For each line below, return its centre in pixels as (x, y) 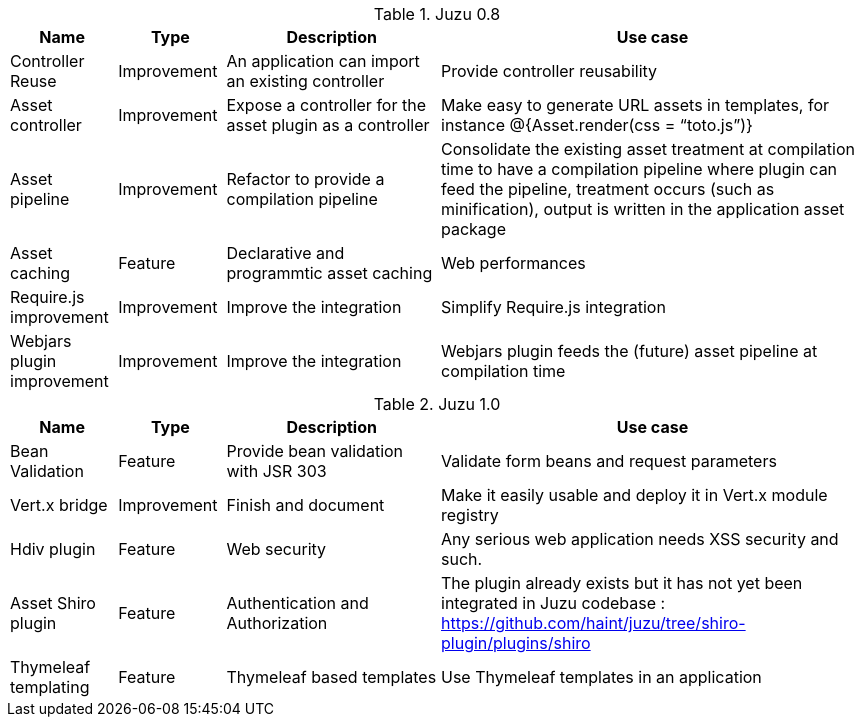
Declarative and (285, 253)
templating (50, 687)
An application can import (323, 61)
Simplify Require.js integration (553, 307)
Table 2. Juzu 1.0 (437, 404)
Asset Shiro (53, 603)
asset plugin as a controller (328, 125)
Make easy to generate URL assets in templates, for (635, 105)
